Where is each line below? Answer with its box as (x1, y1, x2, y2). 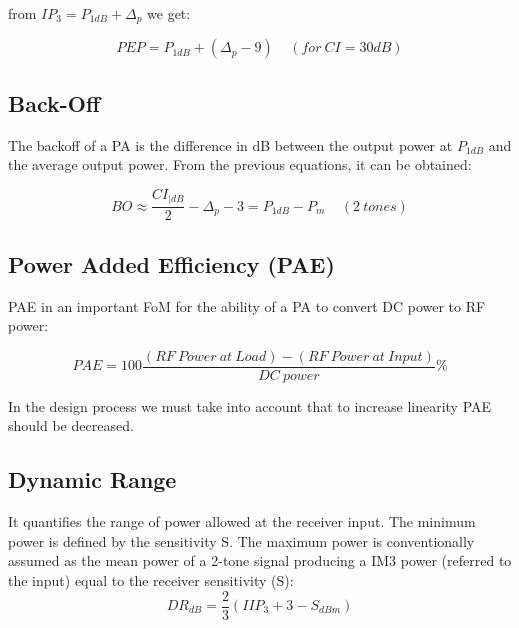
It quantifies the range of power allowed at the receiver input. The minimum (8, 511, 476, 532)
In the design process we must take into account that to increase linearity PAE (8, 395, 492, 416)
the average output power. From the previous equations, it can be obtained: (8, 154, 472, 175)
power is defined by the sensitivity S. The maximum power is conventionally (8, 530, 475, 551)
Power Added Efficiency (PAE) (8, 248, 335, 279)
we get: (147, 3, 191, 23)
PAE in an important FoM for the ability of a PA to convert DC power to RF (8, 295, 486, 316)
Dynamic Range (8, 464, 177, 495)
